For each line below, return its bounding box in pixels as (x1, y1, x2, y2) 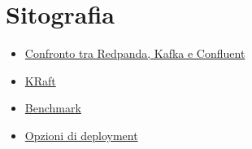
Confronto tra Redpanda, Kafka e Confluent (24, 45, 245, 62)
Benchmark (24, 99, 81, 116)
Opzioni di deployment (24, 126, 138, 143)
